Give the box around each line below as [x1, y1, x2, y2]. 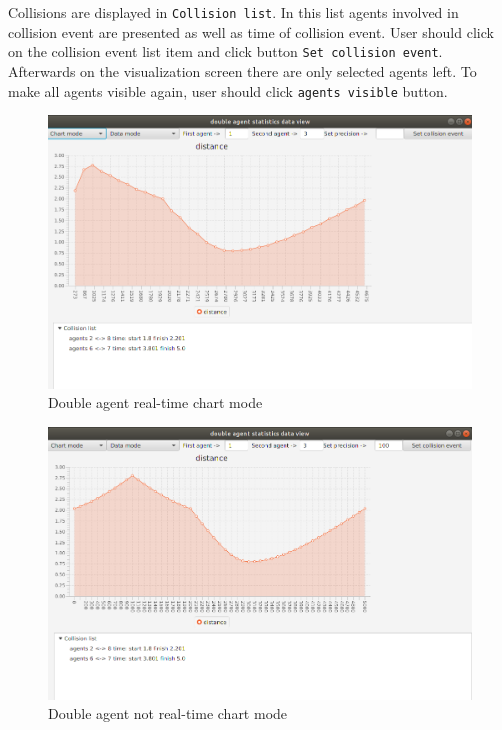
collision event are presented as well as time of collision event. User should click [8, 21, 494, 42]
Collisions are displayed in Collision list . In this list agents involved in [8, 2, 459, 22]
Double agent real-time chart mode [48, 392, 263, 413]
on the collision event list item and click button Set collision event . [8, 41, 443, 62]
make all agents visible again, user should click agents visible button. [8, 80, 448, 101]
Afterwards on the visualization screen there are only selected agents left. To [8, 60, 477, 81]
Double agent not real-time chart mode [48, 703, 288, 724]
